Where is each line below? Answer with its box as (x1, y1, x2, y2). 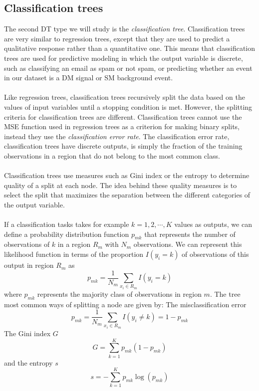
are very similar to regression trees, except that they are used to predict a (4, 33, 230, 43)
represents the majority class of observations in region (37, 289, 202, 299)
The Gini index (4, 328, 51, 338)
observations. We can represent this (133, 239, 242, 249)
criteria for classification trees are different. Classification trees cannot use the (4, 111, 242, 122)
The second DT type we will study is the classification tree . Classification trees (4, 23, 245, 34)
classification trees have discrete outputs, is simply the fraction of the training (4, 141, 243, 151)
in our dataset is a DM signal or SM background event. (4, 72, 173, 83)
